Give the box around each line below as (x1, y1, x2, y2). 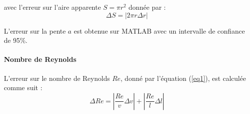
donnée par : (128, 2, 166, 12)
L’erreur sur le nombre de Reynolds (4, 73, 110, 83)
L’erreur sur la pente (4, 25, 66, 36)
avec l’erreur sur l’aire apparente (4, 2, 101, 12)
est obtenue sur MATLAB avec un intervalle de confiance (74, 25, 245, 36)
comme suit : (4, 82, 42, 93)
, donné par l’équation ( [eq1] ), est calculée (120, 73, 246, 83)
